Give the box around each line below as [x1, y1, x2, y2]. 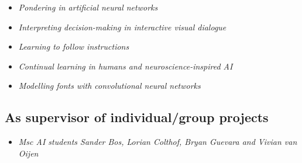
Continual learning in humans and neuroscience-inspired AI [18, 60, 233, 72]
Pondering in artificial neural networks [18, 1, 158, 13]
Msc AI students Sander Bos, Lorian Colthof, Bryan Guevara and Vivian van [18, 136, 297, 148]
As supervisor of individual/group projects [5, 108, 269, 126]
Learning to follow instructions [18, 40, 129, 53]
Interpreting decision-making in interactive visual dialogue [18, 20, 227, 33]
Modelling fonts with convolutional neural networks [18, 79, 201, 92]
